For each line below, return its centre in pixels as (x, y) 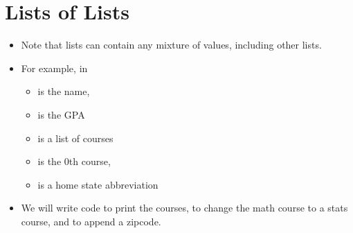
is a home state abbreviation (98, 184)
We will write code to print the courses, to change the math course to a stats (184, 208)
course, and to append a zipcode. (91, 221)
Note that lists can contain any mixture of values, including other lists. (171, 45)
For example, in (54, 68)
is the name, (64, 91)
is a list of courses (75, 138)
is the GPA (61, 114)
